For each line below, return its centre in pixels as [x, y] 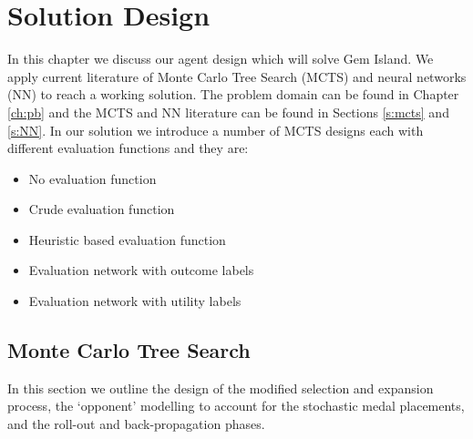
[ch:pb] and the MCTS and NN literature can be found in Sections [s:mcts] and [228, 112]
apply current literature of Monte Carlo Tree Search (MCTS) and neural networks [237, 76]
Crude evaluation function [102, 209]
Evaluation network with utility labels [135, 301]
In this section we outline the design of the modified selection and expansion [221, 388]
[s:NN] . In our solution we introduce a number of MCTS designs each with [216, 130]
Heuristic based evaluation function [127, 239]
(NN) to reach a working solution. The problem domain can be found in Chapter [233, 94]
